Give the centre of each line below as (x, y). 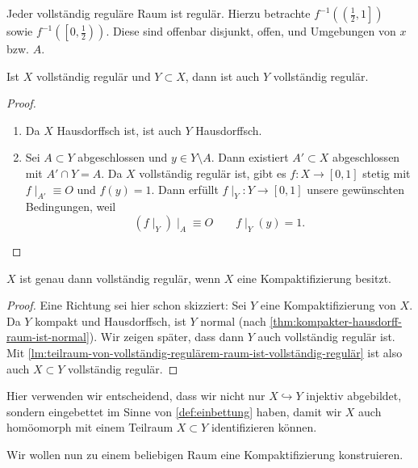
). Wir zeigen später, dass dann (167, 337)
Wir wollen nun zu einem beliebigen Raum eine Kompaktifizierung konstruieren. (205, 454)
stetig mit (387, 173)
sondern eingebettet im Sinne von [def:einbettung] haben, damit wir (174, 411)
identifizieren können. (264, 427)
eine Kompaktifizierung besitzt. (314, 278)
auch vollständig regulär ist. (326, 337)
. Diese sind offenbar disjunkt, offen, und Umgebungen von (251, 31)
